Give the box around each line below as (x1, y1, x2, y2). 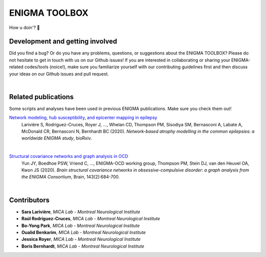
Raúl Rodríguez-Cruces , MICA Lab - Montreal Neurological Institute (21, 216, 160, 222)
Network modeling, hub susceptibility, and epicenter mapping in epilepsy (9, 114, 158, 120)
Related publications (9, 92, 74, 101)
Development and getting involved (9, 37, 118, 46)
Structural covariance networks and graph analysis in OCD (9, 153, 128, 159)
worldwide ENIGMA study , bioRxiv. (21, 135, 92, 141)
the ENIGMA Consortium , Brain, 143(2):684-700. (21, 174, 120, 180)
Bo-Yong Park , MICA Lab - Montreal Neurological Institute (21, 223, 140, 228)
